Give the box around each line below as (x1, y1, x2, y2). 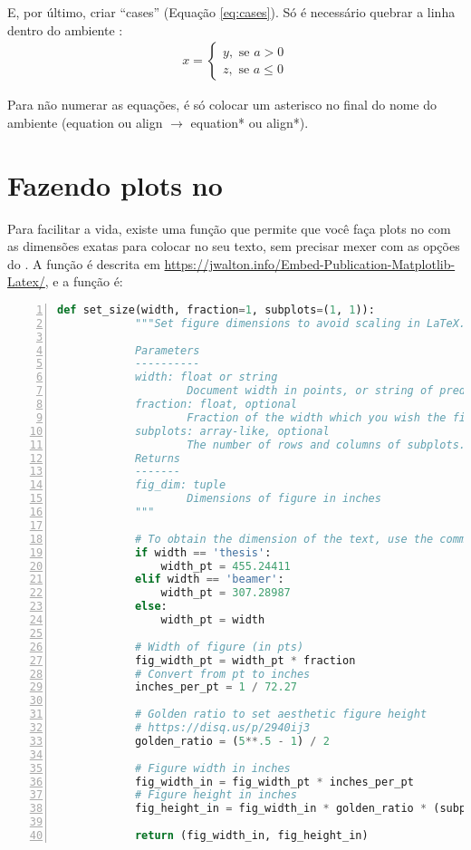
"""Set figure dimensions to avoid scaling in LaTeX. (134, 316, 466, 330)
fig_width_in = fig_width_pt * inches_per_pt (134, 775, 414, 788)
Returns (134, 451, 181, 465)
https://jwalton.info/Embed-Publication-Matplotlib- (164, 254, 456, 273)
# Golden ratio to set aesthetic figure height (134, 708, 428, 721)
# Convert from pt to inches (134, 667, 311, 681)
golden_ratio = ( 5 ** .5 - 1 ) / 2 (134, 734, 330, 748)
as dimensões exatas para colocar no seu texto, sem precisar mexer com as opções (7, 237, 460, 256)
